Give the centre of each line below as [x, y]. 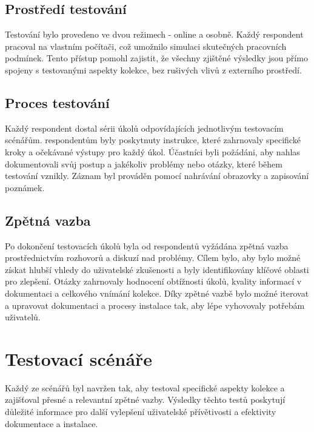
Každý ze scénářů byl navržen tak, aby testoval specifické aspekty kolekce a [145, 387]
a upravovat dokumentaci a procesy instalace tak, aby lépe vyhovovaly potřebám [155, 305]
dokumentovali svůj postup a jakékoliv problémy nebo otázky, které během [144, 164]
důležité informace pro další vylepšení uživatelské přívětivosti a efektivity [141, 412]
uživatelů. [23, 317]
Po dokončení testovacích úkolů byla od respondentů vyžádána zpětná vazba [147, 245]
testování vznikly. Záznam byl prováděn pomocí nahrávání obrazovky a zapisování [157, 176]
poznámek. [25, 187]
